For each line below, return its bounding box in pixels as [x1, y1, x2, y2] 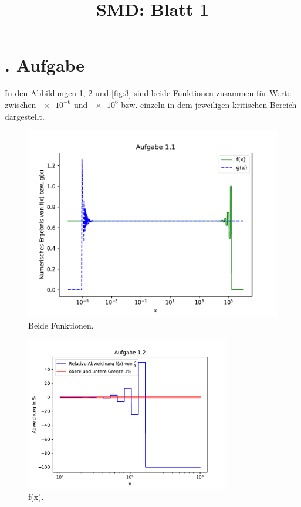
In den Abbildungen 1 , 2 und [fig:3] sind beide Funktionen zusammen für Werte [5, 87, 291, 99]
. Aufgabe [5, 53, 85, 77]
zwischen [5, 98, 36, 110]
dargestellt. [5, 110, 45, 122]
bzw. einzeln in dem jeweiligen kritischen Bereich [121, 98, 297, 110]
